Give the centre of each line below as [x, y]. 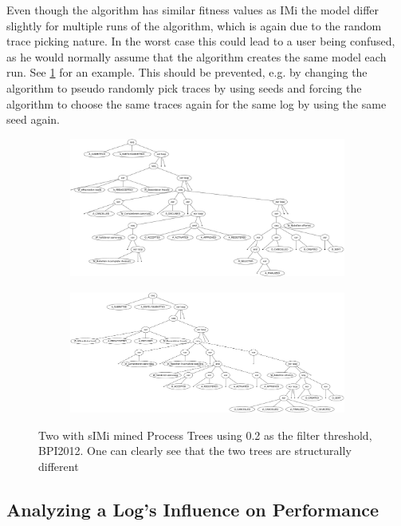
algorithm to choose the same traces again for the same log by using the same [197, 103]
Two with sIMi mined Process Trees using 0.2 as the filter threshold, [205, 435]
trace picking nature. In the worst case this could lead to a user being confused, [201, 41]
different [59, 466]
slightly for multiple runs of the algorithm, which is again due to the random [194, 25]
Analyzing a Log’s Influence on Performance [193, 509]
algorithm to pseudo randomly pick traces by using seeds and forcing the [184, 87]
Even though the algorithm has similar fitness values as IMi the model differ [193, 10]
